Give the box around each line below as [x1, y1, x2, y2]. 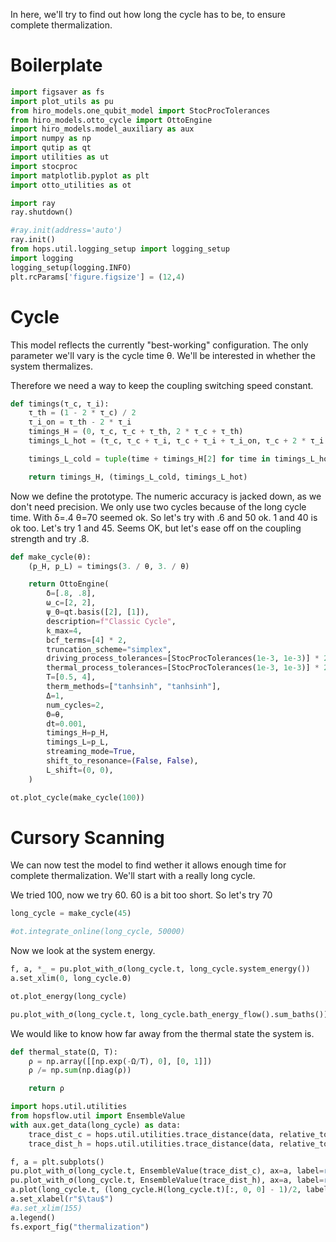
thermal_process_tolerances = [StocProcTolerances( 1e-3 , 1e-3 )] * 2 [46, 663, 329, 673]
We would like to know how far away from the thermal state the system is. [10, 1027, 315, 1039]
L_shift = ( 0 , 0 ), [46, 765, 114, 775]
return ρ [28, 1084, 65, 1094]
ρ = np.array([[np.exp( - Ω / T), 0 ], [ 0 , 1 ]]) [28, 1056, 213, 1066]
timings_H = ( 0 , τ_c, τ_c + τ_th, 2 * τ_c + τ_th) [28, 427, 244, 437]
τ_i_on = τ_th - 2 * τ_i [28, 417, 132, 428]
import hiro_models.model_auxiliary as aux [10, 124, 195, 134]
